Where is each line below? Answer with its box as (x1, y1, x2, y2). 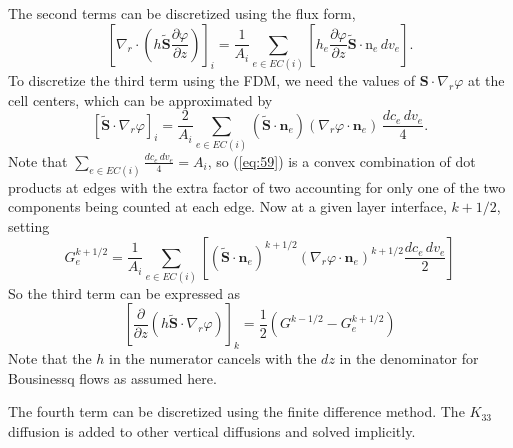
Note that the (8, 348, 92, 369)
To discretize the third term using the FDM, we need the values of (8, 69, 416, 90)
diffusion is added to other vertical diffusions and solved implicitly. (8, 421, 416, 442)
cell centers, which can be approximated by (8, 89, 273, 110)
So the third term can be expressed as (8, 282, 241, 303)
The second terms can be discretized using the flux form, (8, 3, 356, 23)
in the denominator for (339, 348, 479, 369)
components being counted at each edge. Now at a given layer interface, (8, 196, 447, 217)
